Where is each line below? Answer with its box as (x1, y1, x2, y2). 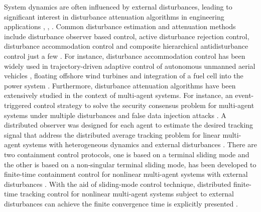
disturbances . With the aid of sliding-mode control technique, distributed (4, 178, 231, 189)
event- (235, 90, 254, 100)
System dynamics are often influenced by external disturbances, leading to (4, 2, 232, 12)
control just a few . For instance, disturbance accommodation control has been (4, 50, 245, 61)
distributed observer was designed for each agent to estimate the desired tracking (4, 120, 253, 130)
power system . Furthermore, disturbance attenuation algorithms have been (4, 80, 236, 90)
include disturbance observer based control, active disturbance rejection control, (4, 31, 249, 41)
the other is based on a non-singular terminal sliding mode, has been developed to (4, 159, 256, 169)
